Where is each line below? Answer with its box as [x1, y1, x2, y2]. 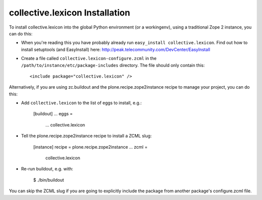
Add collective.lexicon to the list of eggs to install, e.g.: [21, 100, 142, 106]
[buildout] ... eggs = [33, 111, 73, 117]
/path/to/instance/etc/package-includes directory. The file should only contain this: [21, 62, 205, 68]
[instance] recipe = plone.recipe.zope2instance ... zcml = [33, 144, 148, 150]
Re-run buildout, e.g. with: [21, 166, 74, 172]
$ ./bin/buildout [33, 177, 64, 183]
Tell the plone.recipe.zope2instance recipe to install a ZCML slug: [21, 133, 152, 139]
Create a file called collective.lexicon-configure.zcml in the [21, 56, 157, 62]
